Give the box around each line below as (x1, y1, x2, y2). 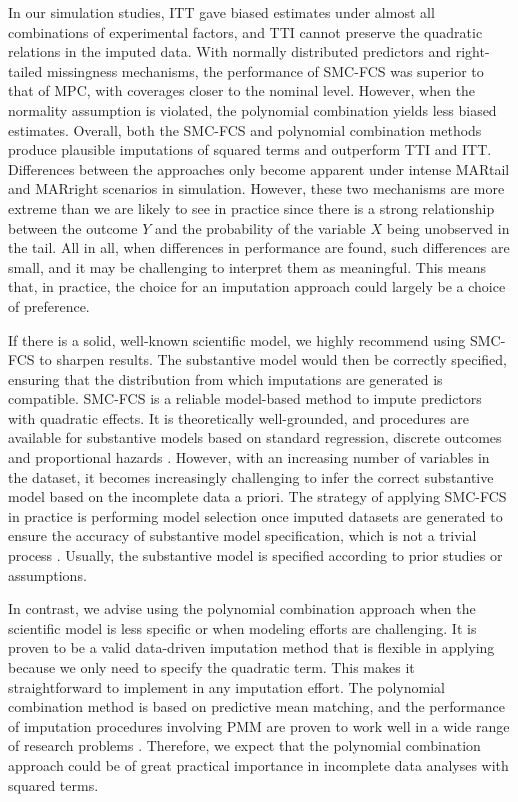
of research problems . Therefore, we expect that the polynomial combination (8, 735, 481, 756)
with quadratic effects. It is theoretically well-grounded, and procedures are (8, 407, 469, 428)
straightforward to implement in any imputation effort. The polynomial (8, 676, 445, 697)
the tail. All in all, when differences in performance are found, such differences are (8, 237, 510, 258)
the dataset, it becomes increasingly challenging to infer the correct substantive (8, 466, 494, 487)
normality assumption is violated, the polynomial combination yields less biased (8, 99, 497, 120)
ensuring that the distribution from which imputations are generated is (8, 368, 443, 389)
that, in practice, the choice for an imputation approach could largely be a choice (8, 276, 506, 297)
